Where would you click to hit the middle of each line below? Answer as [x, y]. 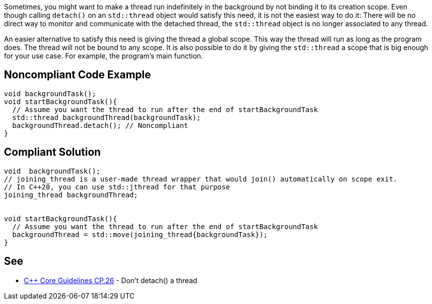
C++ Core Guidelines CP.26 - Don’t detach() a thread [111, 280]
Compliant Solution [52, 152]
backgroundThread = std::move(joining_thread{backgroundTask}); [140, 234]
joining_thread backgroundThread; [71, 195]
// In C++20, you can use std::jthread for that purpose [117, 187]
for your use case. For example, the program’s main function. [104, 56]
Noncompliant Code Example [77, 75]
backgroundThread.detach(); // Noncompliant [100, 125]
